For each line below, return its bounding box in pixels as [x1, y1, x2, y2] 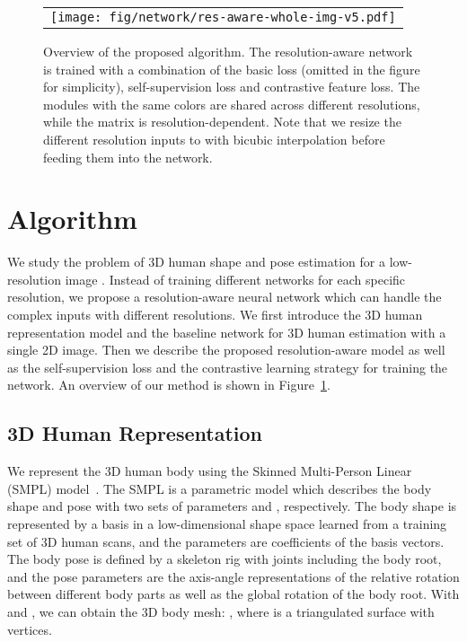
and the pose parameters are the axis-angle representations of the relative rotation [7, 567, 460, 585]
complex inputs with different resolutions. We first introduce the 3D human [7, 305, 423, 324]
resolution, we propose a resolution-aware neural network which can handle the [7, 287, 442, 306]
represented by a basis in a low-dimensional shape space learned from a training [7, 514, 447, 533]
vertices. [7, 620, 52, 638]
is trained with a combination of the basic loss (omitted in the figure [43, 59, 420, 78]
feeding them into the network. [43, 147, 213, 166]
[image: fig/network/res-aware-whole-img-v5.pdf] [50, 10, 396, 24]
